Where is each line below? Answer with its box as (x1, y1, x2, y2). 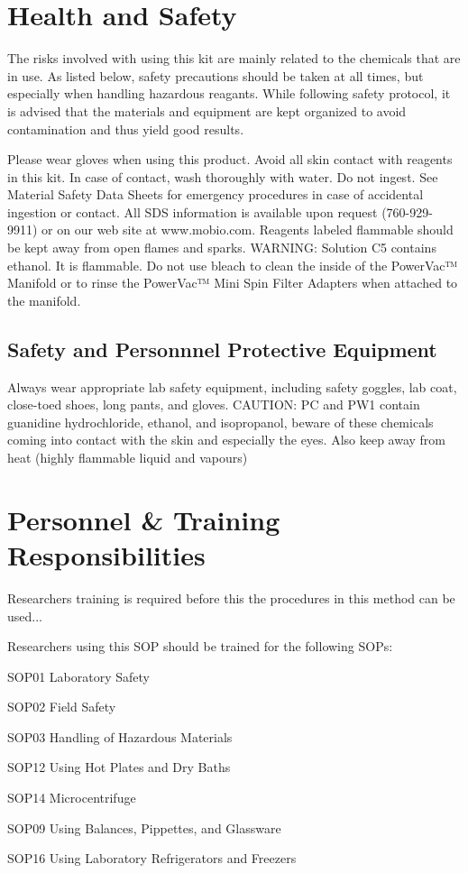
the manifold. (7, 290, 81, 309)
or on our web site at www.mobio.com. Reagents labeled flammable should (41, 220, 454, 239)
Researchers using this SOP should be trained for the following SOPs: (7, 637, 393, 656)
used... (7, 606, 42, 625)
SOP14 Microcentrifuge (7, 788, 136, 807)
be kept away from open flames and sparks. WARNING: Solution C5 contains (7, 238, 436, 257)
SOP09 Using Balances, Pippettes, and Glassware (7, 818, 281, 837)
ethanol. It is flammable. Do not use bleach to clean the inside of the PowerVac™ (7, 255, 458, 274)
